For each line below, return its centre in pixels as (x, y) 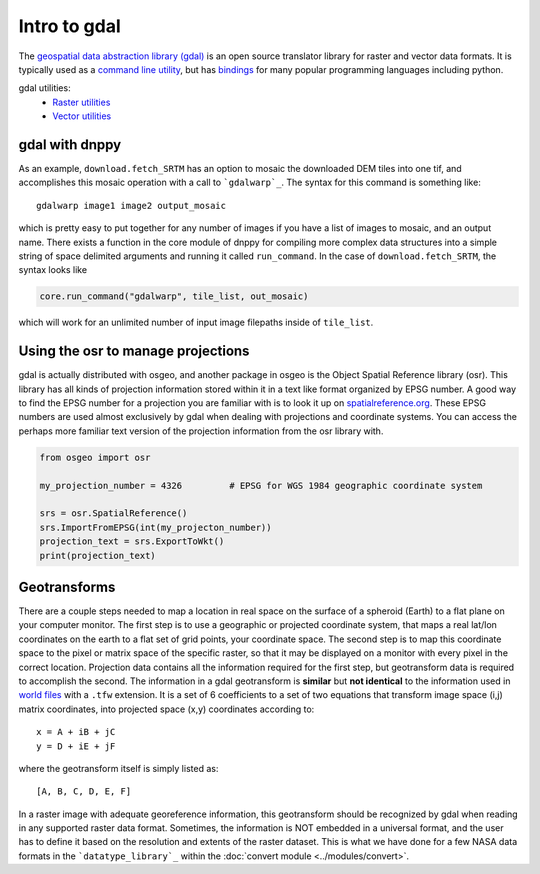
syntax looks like (53, 270)
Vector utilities (82, 116)
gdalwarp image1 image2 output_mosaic (131, 205)
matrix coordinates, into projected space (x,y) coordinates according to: (166, 709)
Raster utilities (81, 102)
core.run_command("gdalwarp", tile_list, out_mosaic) (174, 296)
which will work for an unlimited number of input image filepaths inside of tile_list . (196, 322)
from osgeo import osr (95, 457)
